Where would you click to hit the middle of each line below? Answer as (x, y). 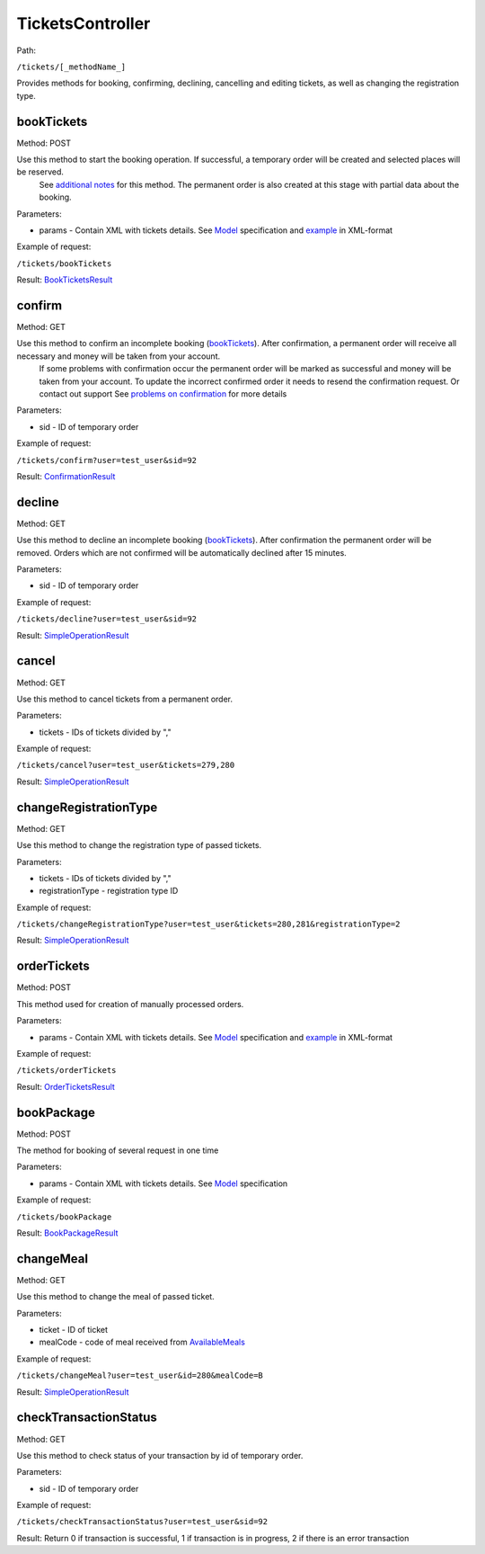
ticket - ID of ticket (73, 1330)
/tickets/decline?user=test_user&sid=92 (107, 619)
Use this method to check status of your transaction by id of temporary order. (160, 1455)
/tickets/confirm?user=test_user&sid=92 (107, 460)
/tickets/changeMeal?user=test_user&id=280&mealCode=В (140, 1375)
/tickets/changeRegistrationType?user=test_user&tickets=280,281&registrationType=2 (208, 924)
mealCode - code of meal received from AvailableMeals (142, 1342)
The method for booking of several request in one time (118, 1150)
